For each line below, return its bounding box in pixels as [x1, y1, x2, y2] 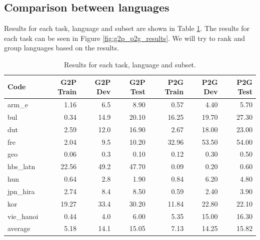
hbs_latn [7, 161, 35, 172]
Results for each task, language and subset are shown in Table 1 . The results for [4, 23, 249, 33]
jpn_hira [7, 186, 35, 196]
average [7, 223, 30, 234]
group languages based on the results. [4, 42, 119, 53]
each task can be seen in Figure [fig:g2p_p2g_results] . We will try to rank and [4, 32, 245, 43]
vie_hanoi [7, 211, 38, 221]
